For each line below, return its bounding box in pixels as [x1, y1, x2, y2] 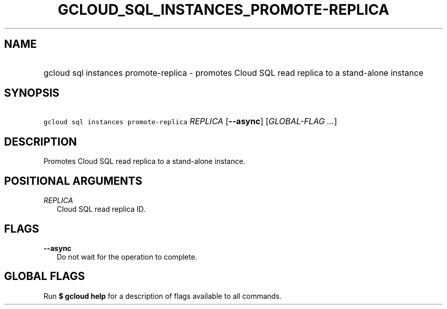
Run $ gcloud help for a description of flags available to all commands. [43, 291, 282, 300]
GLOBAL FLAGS [4, 270, 85, 283]
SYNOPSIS [4, 87, 60, 100]
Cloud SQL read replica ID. [57, 205, 146, 214]
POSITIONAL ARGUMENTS [4, 174, 142, 187]
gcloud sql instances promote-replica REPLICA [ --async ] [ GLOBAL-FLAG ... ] [43, 116, 337, 127]
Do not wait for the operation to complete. [57, 252, 197, 261]
